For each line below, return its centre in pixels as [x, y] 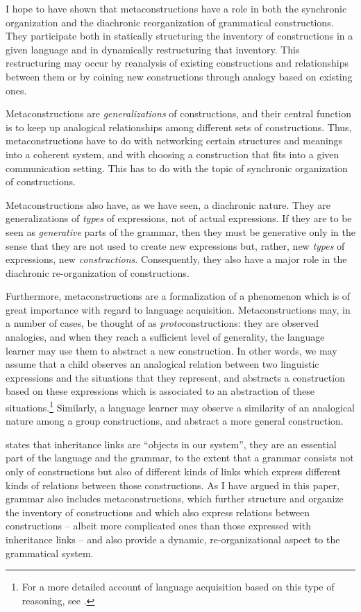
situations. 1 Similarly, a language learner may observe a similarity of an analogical [180, 406]
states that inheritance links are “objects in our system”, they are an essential [171, 444]
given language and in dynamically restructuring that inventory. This [153, 49]
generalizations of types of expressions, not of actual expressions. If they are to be [179, 218]
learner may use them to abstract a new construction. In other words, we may [171, 350]
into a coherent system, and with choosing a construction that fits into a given [173, 154]
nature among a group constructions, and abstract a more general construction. [175, 421]
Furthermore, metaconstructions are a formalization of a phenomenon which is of [178, 296]
